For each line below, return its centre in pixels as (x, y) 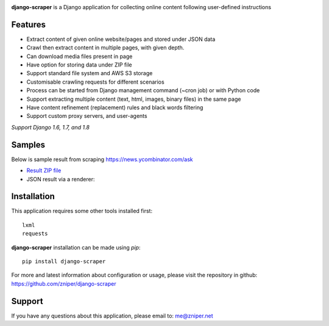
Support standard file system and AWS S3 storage (90, 73)
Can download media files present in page (80, 56)
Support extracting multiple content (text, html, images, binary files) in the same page (134, 99)
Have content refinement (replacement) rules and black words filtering (115, 107)
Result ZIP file (44, 170)
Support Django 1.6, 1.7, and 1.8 (50, 127)
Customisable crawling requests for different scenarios (95, 82)
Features (28, 24)
